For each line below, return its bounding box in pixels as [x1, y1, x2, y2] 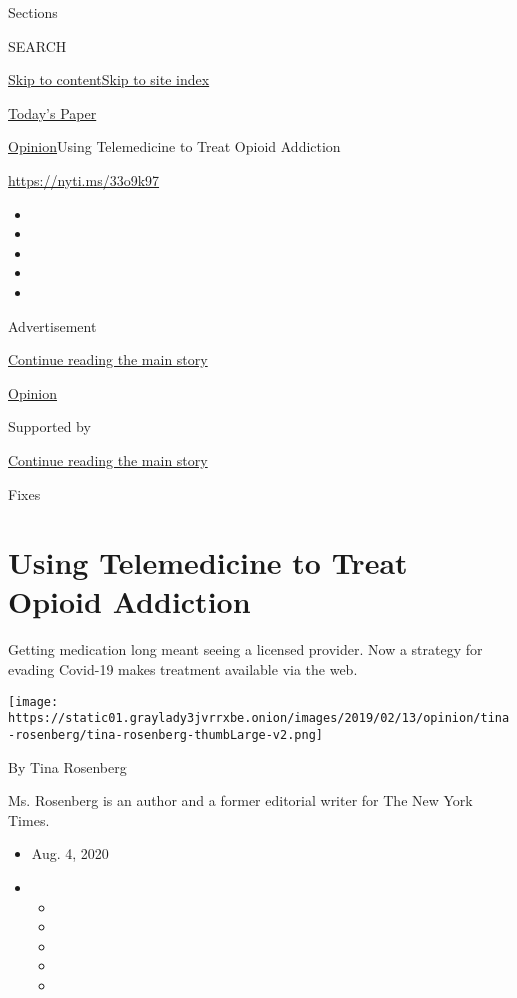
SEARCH [8, 35, 67, 56]
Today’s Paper [8, 102, 97, 123]
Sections [8, 2, 58, 22]
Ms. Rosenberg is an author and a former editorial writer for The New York [8, 790, 473, 811]
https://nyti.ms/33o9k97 [8, 169, 160, 190]
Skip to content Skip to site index [8, 69, 210, 90]
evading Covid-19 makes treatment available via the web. [8, 659, 358, 679]
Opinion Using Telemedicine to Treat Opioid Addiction [8, 136, 341, 157]
